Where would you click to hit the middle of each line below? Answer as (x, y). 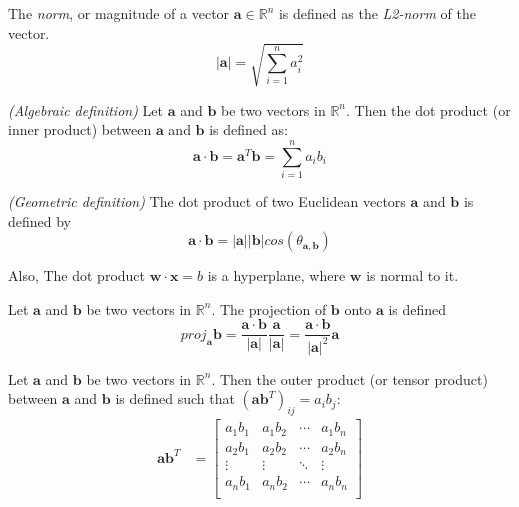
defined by (40, 220)
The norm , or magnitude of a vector (119, 13)
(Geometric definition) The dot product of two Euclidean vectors (207, 201)
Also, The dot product (77, 275)
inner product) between (80, 129)
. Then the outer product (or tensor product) (349, 378)
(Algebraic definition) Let (85, 109)
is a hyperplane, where (276, 275)
